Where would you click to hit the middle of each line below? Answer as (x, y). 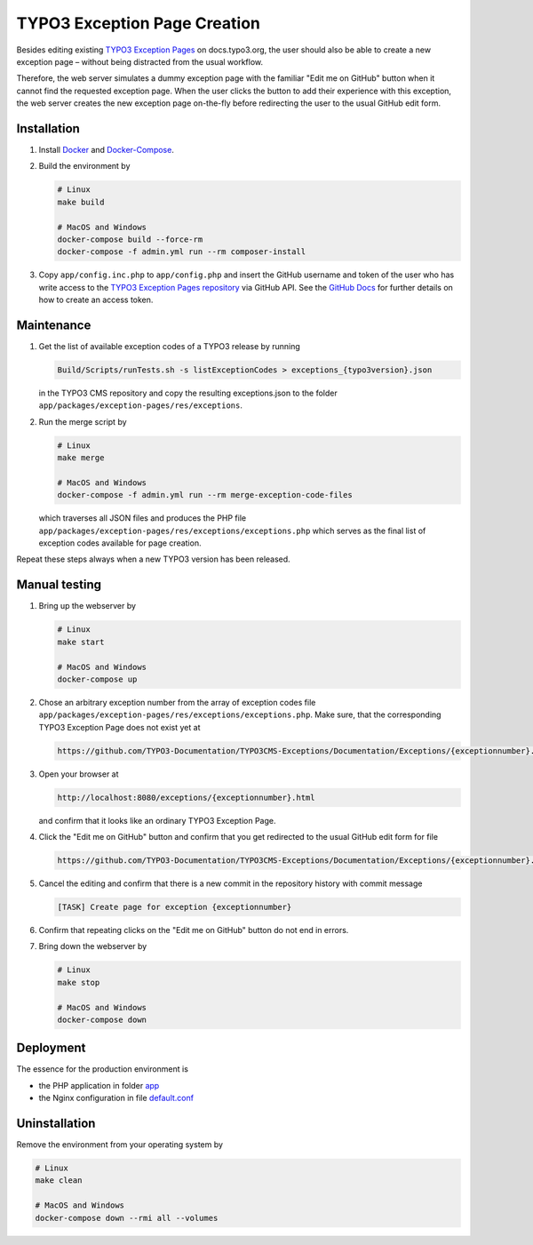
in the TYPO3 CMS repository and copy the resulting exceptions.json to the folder (188, 393)
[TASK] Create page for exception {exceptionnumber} (175, 907)
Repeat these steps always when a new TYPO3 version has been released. (153, 559)
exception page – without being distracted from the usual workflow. (140, 61)
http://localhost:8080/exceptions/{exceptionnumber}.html (186, 797)
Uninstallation (56, 1123)
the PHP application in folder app (99, 1085)
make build (81, 202)
